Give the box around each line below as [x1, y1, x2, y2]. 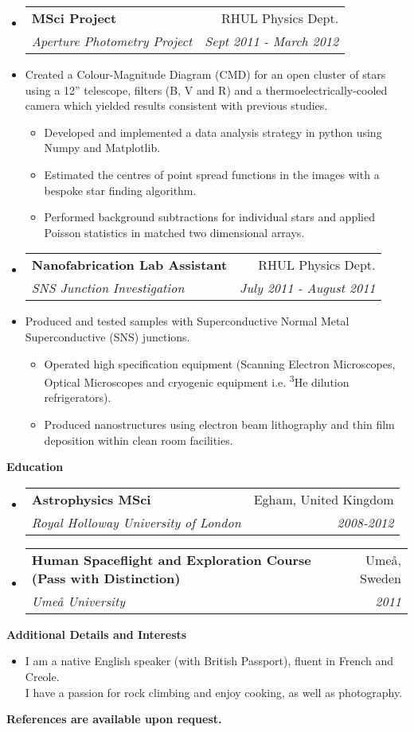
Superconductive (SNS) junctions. [25, 328, 190, 345]
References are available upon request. [6, 711, 222, 727]
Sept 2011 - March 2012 [205, 32, 339, 50]
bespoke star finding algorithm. [44, 181, 197, 198]
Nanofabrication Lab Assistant [31, 255, 228, 274]
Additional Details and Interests [6, 625, 187, 642]
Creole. [25, 668, 60, 684]
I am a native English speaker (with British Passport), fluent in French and [25, 652, 393, 669]
